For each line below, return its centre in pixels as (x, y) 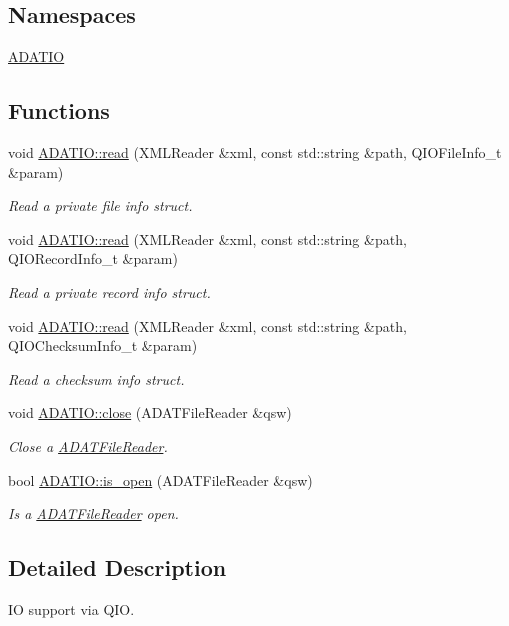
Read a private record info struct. (109, 291)
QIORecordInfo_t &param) (93, 258)
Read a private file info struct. (100, 205)
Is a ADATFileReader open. (93, 513)
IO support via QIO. (71, 608)
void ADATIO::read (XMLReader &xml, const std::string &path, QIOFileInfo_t (255, 152)
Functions (59, 110)
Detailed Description (117, 567)
